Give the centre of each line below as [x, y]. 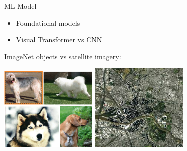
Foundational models [48, 23]
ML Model [20, 6]
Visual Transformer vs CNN [59, 40]
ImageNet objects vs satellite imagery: [63, 56]
